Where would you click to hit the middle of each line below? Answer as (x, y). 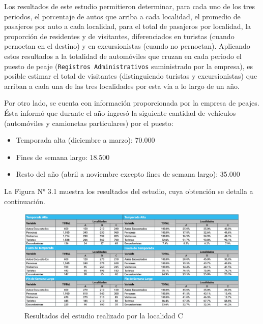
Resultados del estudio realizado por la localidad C (104, 315)
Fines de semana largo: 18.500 (63, 157)
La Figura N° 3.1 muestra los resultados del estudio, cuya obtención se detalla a (129, 191)
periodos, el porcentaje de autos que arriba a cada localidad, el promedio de (122, 16)
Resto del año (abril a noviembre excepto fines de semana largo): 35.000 (128, 174)
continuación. (25, 201)
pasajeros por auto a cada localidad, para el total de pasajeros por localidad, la (128, 26)
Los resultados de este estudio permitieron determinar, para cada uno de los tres (129, 6)
